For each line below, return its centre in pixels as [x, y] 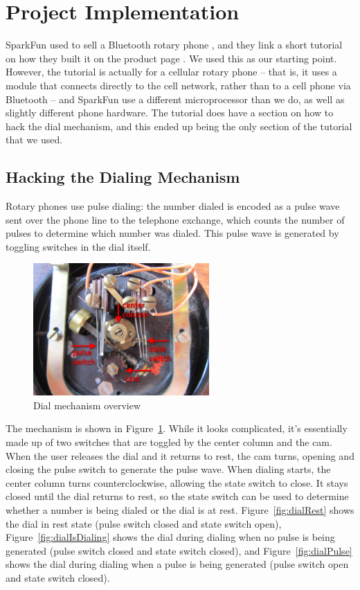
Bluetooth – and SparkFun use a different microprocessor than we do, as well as [175, 99]
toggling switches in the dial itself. [78, 246]
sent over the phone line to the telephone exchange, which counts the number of [175, 219]
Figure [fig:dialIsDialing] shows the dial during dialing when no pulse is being [170, 537]
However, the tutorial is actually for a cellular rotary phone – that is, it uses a [171, 72]
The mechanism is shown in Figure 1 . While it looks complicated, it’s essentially [177, 428]
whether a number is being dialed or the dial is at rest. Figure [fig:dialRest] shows [180, 509]
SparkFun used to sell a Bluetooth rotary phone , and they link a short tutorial [174, 45]
